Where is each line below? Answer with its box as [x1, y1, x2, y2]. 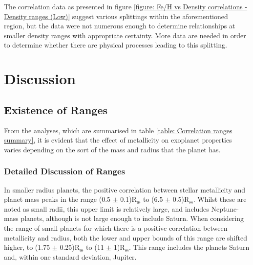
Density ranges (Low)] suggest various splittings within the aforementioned [4, 11, 228, 21]
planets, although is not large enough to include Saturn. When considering [21, 213, 244, 223]
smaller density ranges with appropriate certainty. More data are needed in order [4, 30, 246, 40]
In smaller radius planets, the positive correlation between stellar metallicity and [4, 184, 246, 194]
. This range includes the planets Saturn [129, 242, 250, 252]
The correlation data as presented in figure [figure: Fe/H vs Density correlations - [4, 1, 248, 11]
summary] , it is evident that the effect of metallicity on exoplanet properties [4, 135, 232, 145]
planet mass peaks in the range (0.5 [4, 194, 111, 204]
